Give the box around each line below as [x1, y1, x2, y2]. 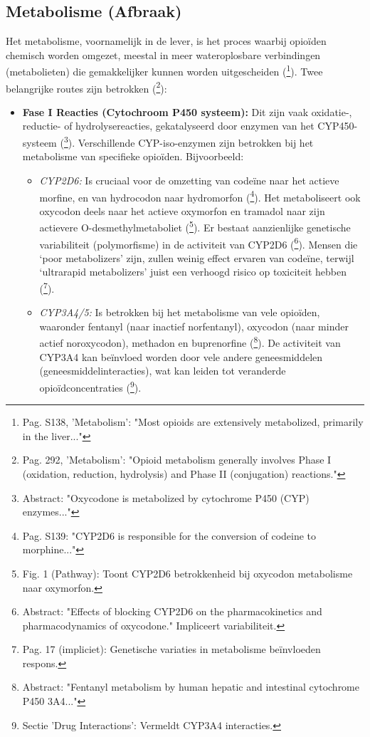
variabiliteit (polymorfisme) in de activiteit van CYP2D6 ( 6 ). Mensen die [39, 234, 358, 251]
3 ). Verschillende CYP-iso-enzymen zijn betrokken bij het [63, 133, 314, 150]
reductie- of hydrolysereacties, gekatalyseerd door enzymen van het [22, 118, 314, 133]
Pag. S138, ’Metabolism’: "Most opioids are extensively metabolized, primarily [22, 414, 364, 429]
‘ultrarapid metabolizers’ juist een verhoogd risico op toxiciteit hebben [39, 264, 347, 279]
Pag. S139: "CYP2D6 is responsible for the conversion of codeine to [22, 528, 317, 543]
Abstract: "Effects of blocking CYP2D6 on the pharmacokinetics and [22, 604, 322, 619]
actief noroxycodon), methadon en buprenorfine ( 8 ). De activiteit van [39, 333, 341, 350]
